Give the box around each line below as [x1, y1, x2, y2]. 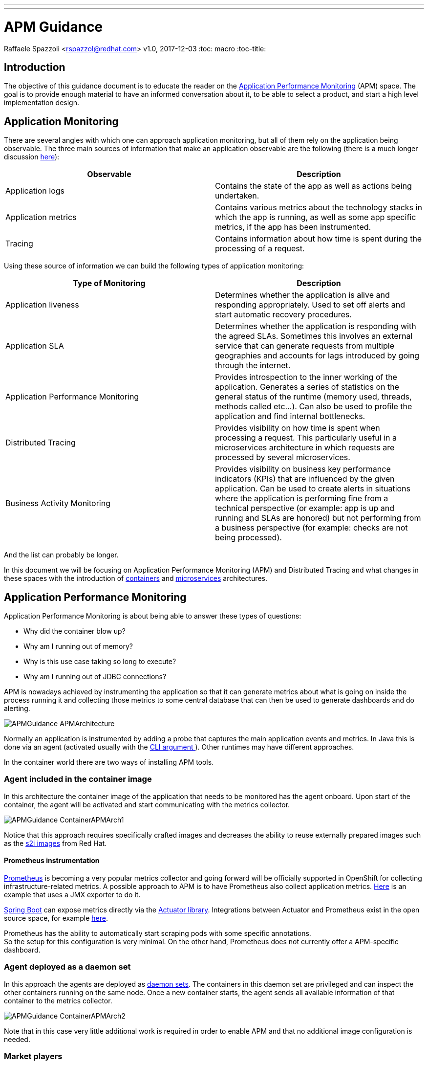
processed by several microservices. [215, 452, 350, 463]
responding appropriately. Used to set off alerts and [215, 300, 406, 310]
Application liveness [5, 300, 79, 310]
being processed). [215, 532, 282, 543]
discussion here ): [4, 153, 60, 161]
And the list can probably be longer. [4, 551, 119, 559]
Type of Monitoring [73, 278, 146, 288]
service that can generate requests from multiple [215, 341, 394, 351]
